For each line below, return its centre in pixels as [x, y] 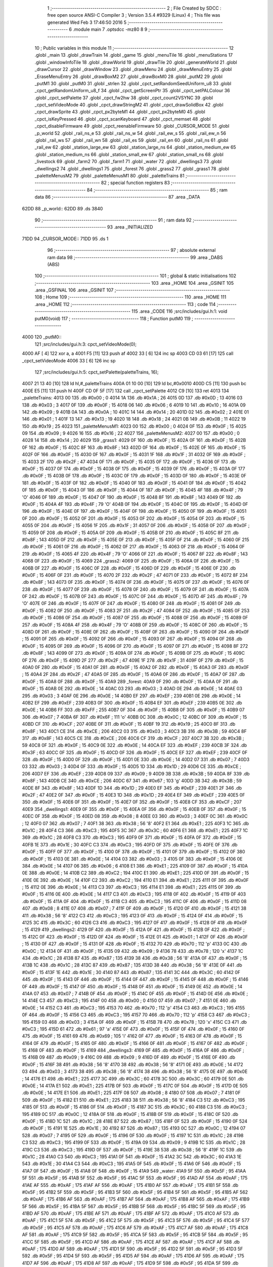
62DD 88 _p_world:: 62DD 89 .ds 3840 [62, 208]
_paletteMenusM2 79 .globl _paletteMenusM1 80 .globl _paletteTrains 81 [109, 175]
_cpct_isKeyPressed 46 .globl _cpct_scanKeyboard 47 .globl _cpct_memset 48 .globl [123, 119]
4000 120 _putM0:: [42, 337]
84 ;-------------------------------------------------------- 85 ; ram [157, 190]
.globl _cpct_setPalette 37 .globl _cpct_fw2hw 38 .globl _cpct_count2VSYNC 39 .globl [124, 98]
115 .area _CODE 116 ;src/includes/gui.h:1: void [179, 311]
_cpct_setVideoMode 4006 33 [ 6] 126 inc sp [69, 360]
